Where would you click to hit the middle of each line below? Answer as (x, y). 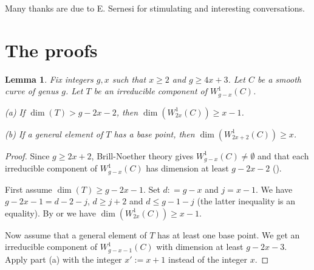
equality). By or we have (50, 213)
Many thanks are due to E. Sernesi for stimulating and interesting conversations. (155, 8)
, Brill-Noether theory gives (142, 155)
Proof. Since (27, 155)
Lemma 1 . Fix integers (49, 79)
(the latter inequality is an (246, 201)
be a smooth (279, 79)
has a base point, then (154, 133)
